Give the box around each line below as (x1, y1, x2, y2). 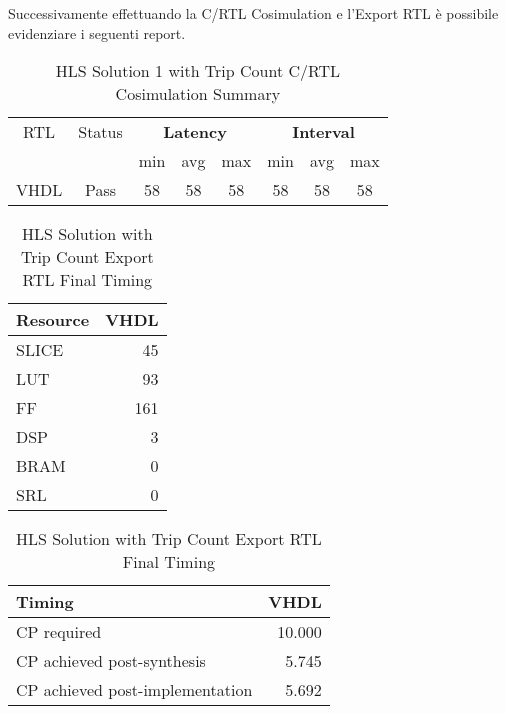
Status (78, 120, 123, 144)
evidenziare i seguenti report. (8, 22, 186, 43)
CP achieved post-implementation (16, 678, 253, 702)
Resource (16, 308, 90, 332)
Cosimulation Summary (115, 82, 281, 106)
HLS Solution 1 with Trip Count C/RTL (55, 59, 341, 83)
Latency (163, 120, 227, 144)
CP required (16, 620, 102, 644)
